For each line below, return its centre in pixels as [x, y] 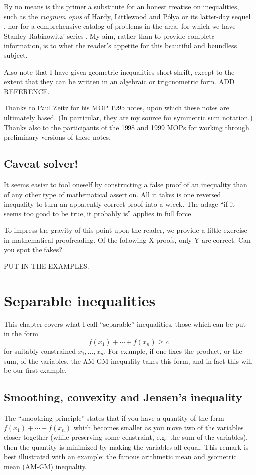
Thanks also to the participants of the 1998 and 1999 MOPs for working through [127, 127]
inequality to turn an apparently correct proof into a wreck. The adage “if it [119, 204]
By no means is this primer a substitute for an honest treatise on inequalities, [122, 6]
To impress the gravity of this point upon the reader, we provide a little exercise [126, 230]
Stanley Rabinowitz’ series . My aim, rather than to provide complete [109, 35]
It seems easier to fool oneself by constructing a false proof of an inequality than [126, 184]
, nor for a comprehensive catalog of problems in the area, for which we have [120, 26]
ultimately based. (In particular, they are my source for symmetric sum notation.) [128, 117]
